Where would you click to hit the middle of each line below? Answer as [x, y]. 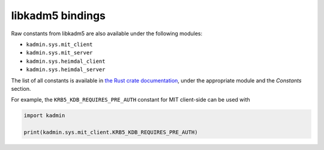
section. [21, 88]
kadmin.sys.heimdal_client [66, 61]
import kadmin [44, 116]
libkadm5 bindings [58, 16]
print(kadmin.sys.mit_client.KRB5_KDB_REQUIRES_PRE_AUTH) [111, 132]
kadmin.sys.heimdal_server [66, 70]
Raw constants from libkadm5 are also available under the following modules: [107, 33]
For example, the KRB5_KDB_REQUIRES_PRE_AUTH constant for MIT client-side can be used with [130, 100]
